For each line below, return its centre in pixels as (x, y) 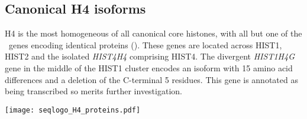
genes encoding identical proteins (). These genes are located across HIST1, (145, 44)
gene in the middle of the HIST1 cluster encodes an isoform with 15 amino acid (149, 67)
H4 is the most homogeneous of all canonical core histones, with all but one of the (153, 33)
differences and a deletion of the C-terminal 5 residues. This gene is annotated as (151, 79)
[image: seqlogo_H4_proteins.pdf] (73, 110)
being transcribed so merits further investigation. (93, 91)
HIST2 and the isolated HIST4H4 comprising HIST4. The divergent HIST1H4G (150, 56)
